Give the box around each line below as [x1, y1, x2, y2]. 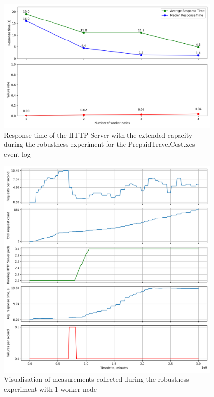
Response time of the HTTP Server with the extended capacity [4, 129, 193, 139]
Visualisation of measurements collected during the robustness [4, 374, 189, 384]
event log [4, 149, 31, 159]
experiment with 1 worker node [4, 383, 97, 394]
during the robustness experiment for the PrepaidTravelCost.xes [4, 139, 195, 149]
